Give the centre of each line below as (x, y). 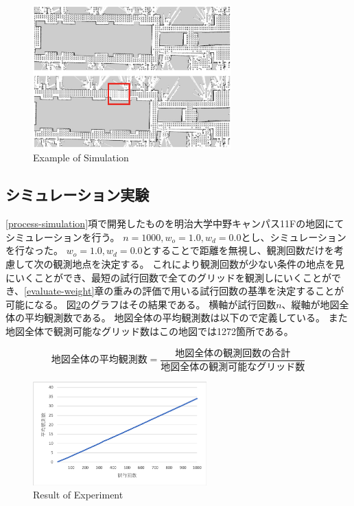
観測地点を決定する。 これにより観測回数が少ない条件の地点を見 (199, 264)
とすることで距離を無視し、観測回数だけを (238, 250)
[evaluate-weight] (59, 291)
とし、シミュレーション (294, 237)
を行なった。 (34, 250)
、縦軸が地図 (310, 304)
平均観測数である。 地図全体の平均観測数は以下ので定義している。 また (186, 318)
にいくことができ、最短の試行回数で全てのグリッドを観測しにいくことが (169, 277)
